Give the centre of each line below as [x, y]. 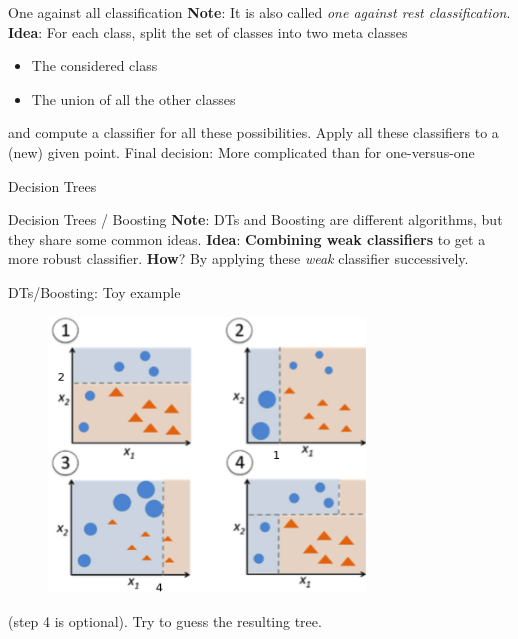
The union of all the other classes [133, 98]
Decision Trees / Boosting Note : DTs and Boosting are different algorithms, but [255, 219]
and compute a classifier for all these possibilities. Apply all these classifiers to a [253, 132]
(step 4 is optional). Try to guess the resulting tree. [165, 620]
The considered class [94, 65]
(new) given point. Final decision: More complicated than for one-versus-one [241, 151]
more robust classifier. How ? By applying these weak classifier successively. [238, 258]
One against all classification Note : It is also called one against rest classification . [259, 12]
